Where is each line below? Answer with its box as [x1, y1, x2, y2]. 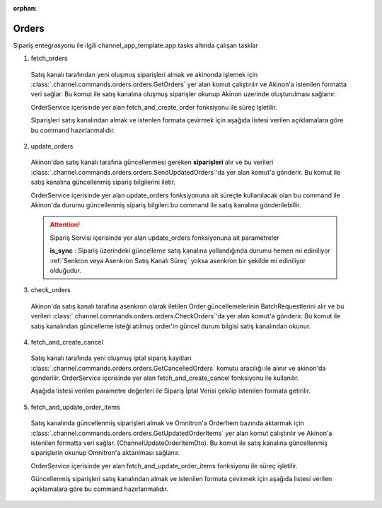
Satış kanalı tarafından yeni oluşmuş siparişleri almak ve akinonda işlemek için [30, 70, 258, 79]
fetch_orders [30, 54, 68, 63]
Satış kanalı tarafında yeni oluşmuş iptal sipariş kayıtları [30, 354, 192, 362]
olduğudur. [50, 266, 81, 275]
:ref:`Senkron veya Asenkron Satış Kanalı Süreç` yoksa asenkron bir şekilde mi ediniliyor [50, 256, 306, 265]
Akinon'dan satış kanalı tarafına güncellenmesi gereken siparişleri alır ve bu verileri [30, 158, 274, 166]
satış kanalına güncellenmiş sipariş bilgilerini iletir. [30, 178, 176, 187]
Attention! [50, 220, 81, 229]
